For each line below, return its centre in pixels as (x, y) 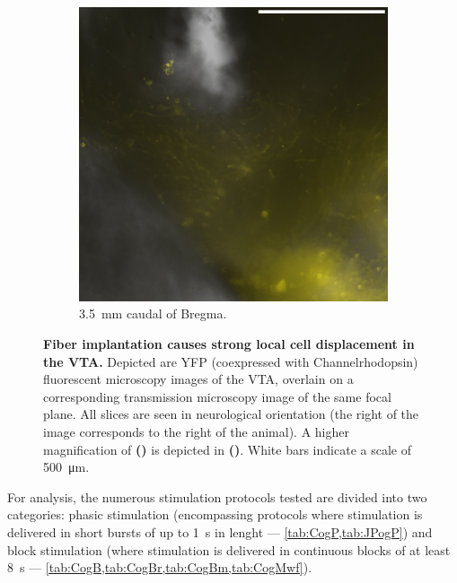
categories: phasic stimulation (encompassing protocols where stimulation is (215, 514)
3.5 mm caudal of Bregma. (153, 313)
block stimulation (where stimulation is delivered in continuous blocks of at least (229, 549)
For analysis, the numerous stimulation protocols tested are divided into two (217, 496)
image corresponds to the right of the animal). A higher (196, 431)
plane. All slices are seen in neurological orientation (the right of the (231, 414)
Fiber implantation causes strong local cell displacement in (229, 344)
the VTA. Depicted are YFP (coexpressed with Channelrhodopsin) (231, 361)
